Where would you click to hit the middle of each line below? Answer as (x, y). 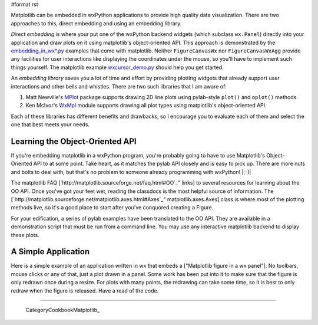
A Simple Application (50, 252)
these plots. (25, 235)
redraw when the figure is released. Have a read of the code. (85, 290)
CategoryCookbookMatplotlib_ (63, 310)
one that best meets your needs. (50, 124)
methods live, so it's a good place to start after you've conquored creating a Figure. (112, 208)
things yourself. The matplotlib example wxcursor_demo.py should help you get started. (117, 67)
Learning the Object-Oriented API (74, 141)
